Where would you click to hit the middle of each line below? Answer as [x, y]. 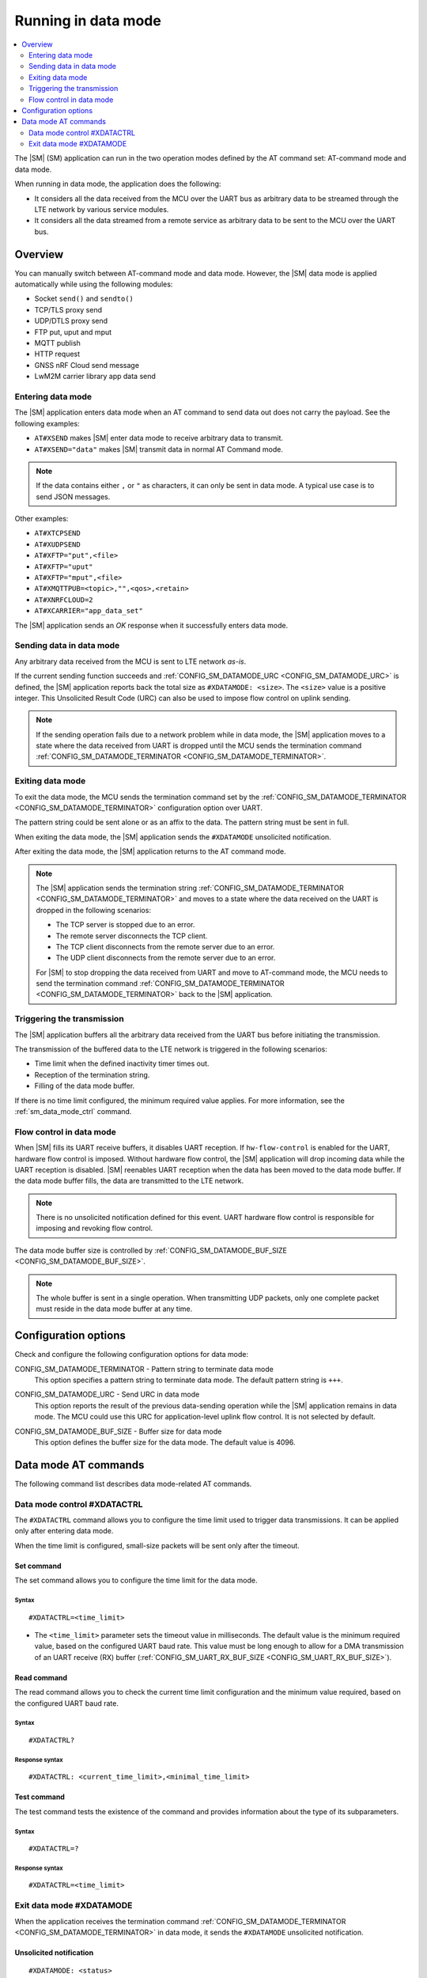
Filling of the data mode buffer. [85, 1086]
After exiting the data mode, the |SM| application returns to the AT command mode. [150, 851]
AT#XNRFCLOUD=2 [64, 600]
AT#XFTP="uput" [64, 566]
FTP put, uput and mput [73, 332]
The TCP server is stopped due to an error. [125, 925]
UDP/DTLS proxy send [71, 321]
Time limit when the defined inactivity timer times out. [122, 1063]
